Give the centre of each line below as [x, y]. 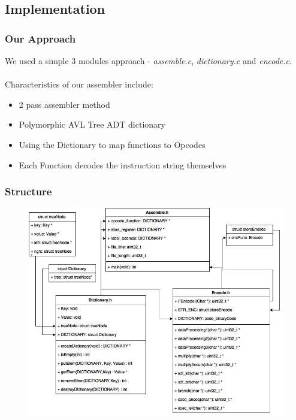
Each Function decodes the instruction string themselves [123, 164]
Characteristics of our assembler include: [79, 84]
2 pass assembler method [64, 104]
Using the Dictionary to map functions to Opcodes [112, 144]
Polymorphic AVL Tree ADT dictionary [92, 124]
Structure [28, 191]
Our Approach [40, 38]
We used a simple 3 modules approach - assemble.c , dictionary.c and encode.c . [148, 61]
